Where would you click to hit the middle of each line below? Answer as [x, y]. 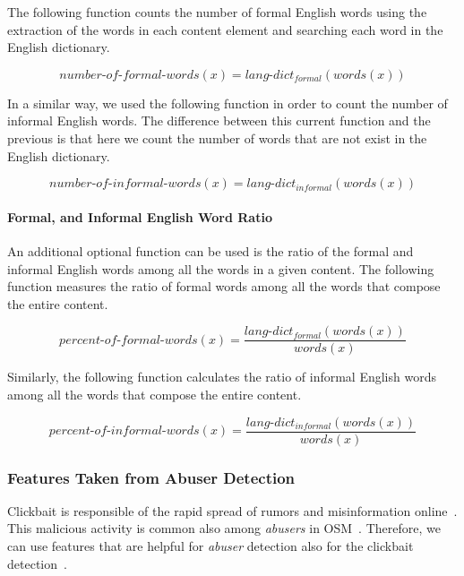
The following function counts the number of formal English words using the [217, 12]
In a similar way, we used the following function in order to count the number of [228, 103]
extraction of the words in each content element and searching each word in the [225, 29]
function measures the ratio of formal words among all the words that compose [224, 286]
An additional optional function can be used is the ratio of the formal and [211, 250]
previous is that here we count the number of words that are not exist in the [217, 138]
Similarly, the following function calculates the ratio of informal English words [222, 377]
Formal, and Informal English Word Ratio [140, 216]
